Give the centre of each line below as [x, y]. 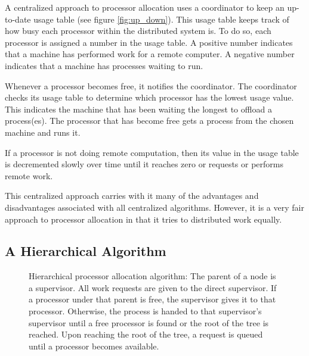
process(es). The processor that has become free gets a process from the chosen [149, 121]
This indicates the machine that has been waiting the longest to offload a [138, 109]
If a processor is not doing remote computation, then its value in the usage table [152, 152]
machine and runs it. [43, 132]
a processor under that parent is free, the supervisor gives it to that [152, 299]
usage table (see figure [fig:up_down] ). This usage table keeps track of [161, 19]
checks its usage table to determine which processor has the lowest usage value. [149, 97]
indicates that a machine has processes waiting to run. [104, 65]
